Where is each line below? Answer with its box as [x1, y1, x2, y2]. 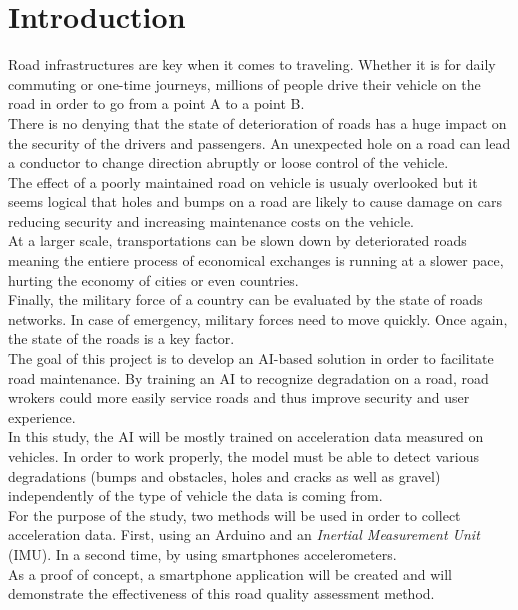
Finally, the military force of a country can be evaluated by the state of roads [8, 289, 483, 310]
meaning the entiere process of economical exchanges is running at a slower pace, [8, 250, 504, 271]
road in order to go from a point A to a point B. [8, 93, 305, 114]
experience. [8, 406, 76, 427]
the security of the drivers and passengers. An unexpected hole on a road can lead [8, 132, 511, 153]
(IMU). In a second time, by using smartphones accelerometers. [8, 543, 397, 564]
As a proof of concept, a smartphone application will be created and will [8, 563, 453, 584]
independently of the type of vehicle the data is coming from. [8, 485, 383, 506]
